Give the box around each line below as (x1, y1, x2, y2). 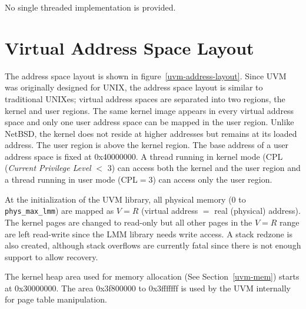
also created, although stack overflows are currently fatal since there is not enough (5, 239, 301, 251)
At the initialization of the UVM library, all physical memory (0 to (5, 193, 246, 205)
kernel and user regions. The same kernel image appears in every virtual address (5, 104, 294, 116)
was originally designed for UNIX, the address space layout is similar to (5, 81, 263, 93)
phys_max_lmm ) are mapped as (5, 204, 114, 217)
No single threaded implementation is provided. (5, 1, 176, 13)
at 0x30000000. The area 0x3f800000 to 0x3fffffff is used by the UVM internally (5, 281, 291, 294)
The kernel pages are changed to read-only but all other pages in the (5, 216, 252, 228)
